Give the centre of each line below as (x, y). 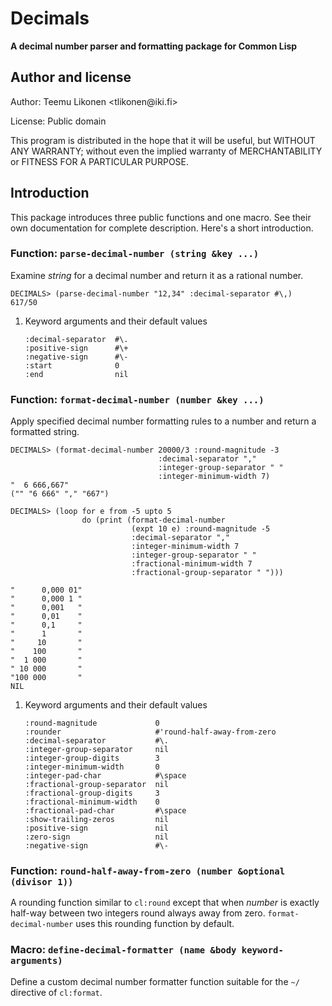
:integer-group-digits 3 (92, 758)
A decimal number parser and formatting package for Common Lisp (154, 46)
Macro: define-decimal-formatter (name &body (123, 950)
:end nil (76, 374)
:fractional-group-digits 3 (92, 793)
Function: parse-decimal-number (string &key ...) (135, 254)
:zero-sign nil (96, 837)
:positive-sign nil (96, 828)
